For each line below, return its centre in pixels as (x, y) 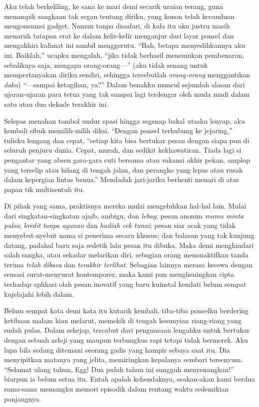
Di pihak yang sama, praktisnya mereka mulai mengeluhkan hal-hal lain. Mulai (125, 206)
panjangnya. (22, 398)
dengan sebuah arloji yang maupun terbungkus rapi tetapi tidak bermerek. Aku (126, 340)
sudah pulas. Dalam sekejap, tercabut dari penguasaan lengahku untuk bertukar (127, 330)
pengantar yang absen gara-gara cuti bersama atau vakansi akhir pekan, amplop (127, 159)
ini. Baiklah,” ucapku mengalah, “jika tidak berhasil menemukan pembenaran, (124, 55)
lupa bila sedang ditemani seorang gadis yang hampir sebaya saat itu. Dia (117, 349)
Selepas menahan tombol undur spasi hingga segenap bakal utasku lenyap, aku (125, 120)
